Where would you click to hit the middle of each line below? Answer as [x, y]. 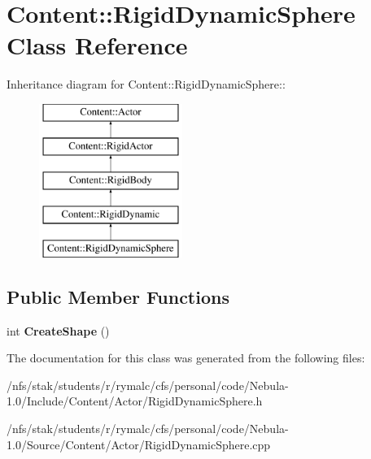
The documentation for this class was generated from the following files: [186, 358]
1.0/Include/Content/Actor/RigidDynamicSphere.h [135, 401]
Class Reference [97, 45]
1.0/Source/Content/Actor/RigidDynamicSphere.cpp [139, 444]
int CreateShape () [58, 330]
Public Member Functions [118, 296]
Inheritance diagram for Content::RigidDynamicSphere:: [146, 84]
